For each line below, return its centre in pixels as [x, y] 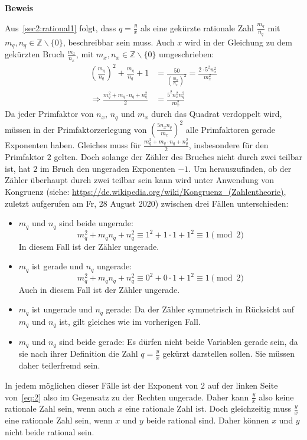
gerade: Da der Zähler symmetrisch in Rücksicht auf [200, 309]
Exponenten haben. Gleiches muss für [73, 145]
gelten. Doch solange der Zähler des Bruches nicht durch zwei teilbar [178, 157]
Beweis [19, 8]
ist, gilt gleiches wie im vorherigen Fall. [130, 321]
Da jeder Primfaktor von [49, 114]
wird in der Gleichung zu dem [238, 42]
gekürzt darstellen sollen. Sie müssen [229, 353]
